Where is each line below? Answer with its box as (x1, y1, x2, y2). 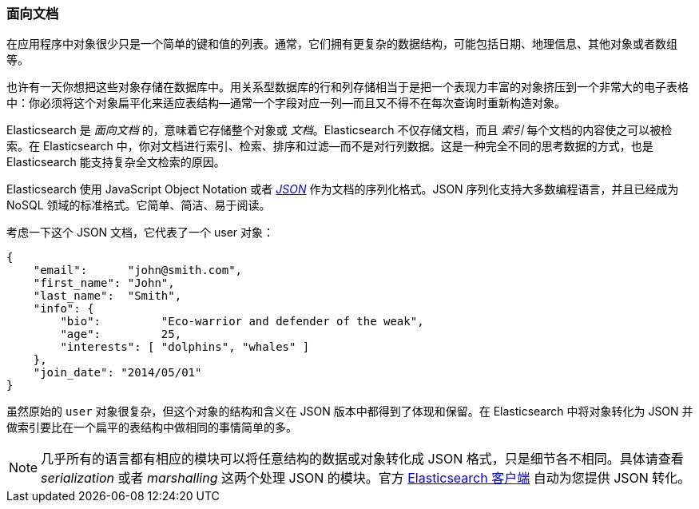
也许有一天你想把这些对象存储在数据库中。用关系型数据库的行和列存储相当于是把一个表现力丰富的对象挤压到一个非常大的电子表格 (6, 80, 689, 94)
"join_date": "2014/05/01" (33, 366, 202, 380)
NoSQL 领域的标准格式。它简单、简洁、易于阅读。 (6, 198, 271, 213)
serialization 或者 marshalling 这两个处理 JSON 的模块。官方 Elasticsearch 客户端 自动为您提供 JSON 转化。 (41, 470, 691, 487)
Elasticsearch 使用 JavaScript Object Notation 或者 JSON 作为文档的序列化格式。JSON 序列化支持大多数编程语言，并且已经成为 (6, 182, 679, 197)
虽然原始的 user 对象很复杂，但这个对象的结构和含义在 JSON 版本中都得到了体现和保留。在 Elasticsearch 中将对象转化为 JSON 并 (6, 404, 693, 419)
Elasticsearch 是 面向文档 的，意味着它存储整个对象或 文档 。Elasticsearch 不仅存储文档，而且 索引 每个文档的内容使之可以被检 (6, 123, 673, 137)
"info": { (33, 302, 94, 316)
